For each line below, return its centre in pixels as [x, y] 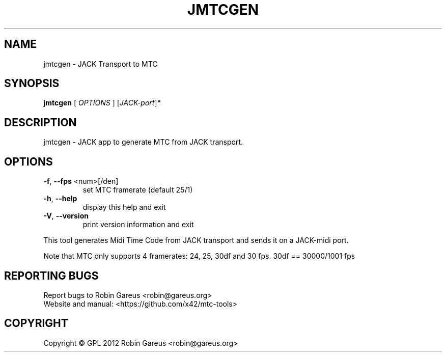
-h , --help [60, 199]
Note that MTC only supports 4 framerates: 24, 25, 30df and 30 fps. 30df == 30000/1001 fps [199, 256]
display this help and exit [124, 207]
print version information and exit [138, 225]
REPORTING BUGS [51, 276]
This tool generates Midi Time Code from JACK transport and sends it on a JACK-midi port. [196, 240]
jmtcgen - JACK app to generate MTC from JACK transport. [143, 142]
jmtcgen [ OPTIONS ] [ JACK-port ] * [102, 103]
